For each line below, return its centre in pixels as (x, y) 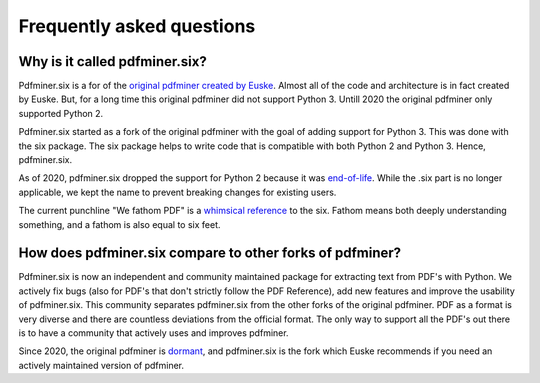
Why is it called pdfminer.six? (112, 61)
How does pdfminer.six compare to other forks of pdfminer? (210, 253)
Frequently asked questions (137, 26)
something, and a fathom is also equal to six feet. (119, 224)
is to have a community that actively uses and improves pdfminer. (153, 333)
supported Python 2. (61, 113)
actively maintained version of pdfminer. (101, 365)
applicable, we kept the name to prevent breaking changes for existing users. (177, 192)
